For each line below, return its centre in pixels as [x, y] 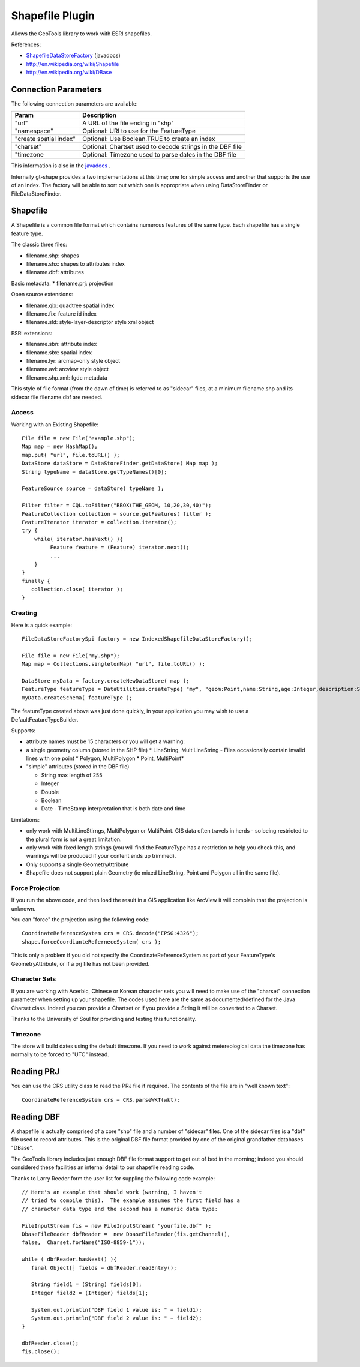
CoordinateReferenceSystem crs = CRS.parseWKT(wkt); [101, 1100]
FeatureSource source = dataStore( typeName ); [93, 489]
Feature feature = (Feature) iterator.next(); [120, 548]
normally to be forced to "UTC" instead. [60, 1054]
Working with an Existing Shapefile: [55, 424]
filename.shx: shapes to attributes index [76, 264]
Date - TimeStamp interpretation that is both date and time [113, 809]
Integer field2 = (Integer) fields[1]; [90, 1293]
